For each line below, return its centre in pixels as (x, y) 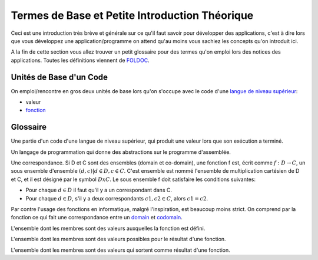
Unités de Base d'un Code (59, 77)
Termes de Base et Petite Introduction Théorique (132, 15)
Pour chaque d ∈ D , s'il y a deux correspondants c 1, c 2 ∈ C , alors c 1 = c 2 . (117, 198)
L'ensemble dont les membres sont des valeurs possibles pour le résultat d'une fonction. (118, 239)
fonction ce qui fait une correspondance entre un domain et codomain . (97, 218)
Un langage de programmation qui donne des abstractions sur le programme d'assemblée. (121, 152)
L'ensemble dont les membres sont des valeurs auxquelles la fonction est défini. (108, 228)
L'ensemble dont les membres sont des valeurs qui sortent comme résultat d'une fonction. (120, 250)
